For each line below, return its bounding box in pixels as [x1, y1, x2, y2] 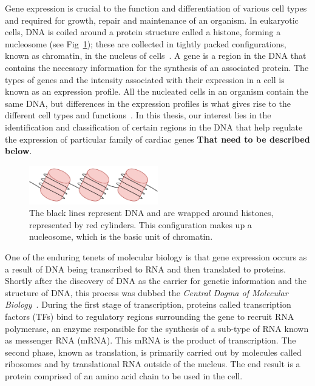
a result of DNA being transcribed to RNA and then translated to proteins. [5, 262, 286, 275]
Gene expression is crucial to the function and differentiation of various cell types [5, 2, 307, 14]
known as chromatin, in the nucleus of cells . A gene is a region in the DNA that [5, 49, 307, 62]
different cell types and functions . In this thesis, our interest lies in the [5, 109, 271, 121]
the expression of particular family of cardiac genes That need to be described [5, 132, 310, 145]
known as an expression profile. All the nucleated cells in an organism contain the [5, 85, 308, 98]
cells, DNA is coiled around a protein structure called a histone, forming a [5, 25, 281, 38]
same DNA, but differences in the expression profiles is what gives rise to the [5, 96, 291, 109]
